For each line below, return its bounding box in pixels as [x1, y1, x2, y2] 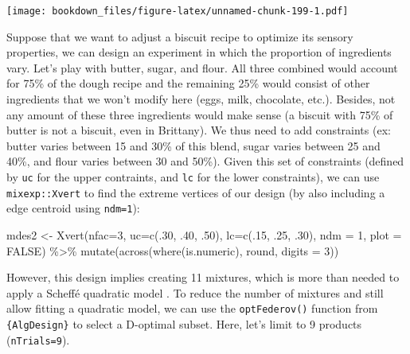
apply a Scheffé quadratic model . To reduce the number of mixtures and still [6, 284, 384, 301]
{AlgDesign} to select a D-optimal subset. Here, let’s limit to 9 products [6, 316, 362, 332]
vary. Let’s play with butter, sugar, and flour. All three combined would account [6, 59, 398, 76]
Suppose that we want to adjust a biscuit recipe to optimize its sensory [6, 28, 353, 45]
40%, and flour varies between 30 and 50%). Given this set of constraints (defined [6, 153, 404, 169]
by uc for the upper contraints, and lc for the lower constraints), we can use [6, 169, 380, 185]
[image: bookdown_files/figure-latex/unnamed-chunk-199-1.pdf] [6, 6, 349, 17]
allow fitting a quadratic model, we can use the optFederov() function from [6, 300, 378, 317]
